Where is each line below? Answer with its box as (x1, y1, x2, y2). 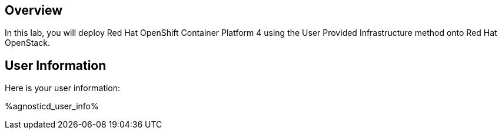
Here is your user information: (5, 83, 121, 93)
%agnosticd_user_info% (5, 101, 99, 112)
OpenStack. (5, 38, 50, 48)
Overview (5, 3, 63, 18)
